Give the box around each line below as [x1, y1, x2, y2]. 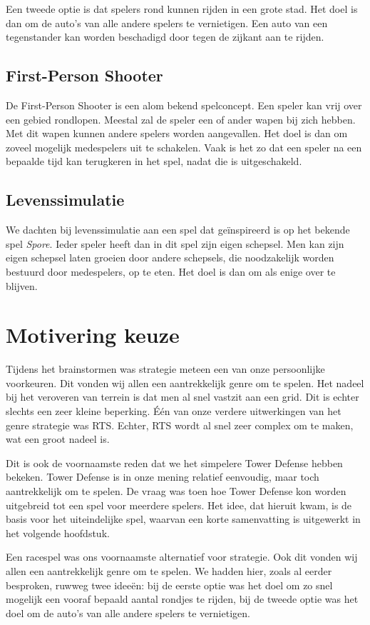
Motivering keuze [6, 320, 180, 349]
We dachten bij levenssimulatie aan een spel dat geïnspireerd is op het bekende [6, 222, 350, 237]
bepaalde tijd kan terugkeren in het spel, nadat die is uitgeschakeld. [6, 154, 302, 169]
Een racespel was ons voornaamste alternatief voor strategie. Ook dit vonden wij [6, 549, 358, 564]
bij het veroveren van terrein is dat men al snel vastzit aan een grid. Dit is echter [6, 389, 359, 404]
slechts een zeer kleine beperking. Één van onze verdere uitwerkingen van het [6, 404, 341, 419]
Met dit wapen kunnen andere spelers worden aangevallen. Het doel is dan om [6, 126, 348, 141]
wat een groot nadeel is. [6, 431, 110, 446]
